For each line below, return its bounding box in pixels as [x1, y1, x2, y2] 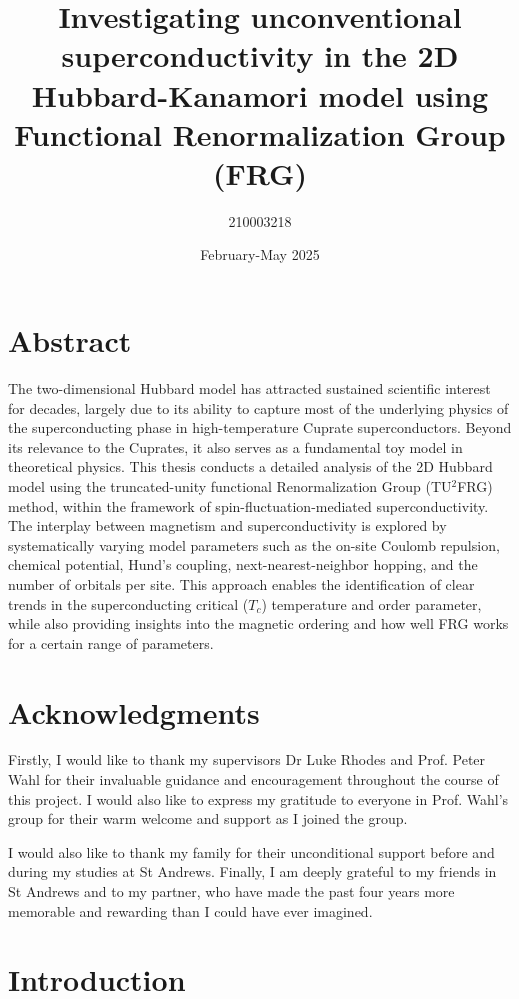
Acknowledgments [8, 691, 260, 732]
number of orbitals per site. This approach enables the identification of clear [8, 573, 475, 594]
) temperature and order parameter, [261, 593, 482, 614]
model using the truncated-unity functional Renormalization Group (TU [8, 475, 452, 496]
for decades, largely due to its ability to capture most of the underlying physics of [8, 397, 509, 418]
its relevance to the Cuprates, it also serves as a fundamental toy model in [8, 436, 463, 457]
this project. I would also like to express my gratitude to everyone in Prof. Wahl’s [8, 788, 509, 809]
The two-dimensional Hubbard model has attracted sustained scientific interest [8, 378, 491, 398]
